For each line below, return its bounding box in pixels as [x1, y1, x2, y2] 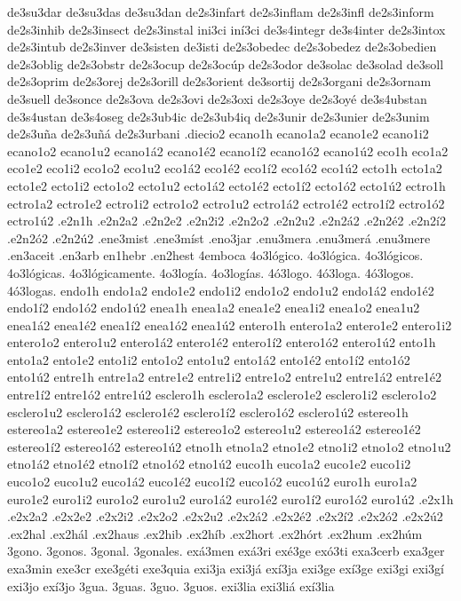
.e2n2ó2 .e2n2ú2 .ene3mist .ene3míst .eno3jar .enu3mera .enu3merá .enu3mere [7, 228, 431, 247]
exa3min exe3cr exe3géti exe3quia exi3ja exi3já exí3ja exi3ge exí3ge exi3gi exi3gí [7, 559, 444, 577]
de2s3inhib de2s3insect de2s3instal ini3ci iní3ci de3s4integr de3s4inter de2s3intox [7, 20, 446, 38]
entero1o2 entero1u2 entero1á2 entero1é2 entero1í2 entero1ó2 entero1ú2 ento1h [7, 333, 436, 352]
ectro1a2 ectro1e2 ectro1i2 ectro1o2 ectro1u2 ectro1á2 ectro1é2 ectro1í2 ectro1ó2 [7, 194, 445, 212]
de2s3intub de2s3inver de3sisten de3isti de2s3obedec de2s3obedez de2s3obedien [7, 37, 437, 56]
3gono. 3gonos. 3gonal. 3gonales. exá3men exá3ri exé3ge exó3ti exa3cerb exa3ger [7, 542, 445, 560]
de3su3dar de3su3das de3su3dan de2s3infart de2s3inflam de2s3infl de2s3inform [7, 3, 434, 20]
